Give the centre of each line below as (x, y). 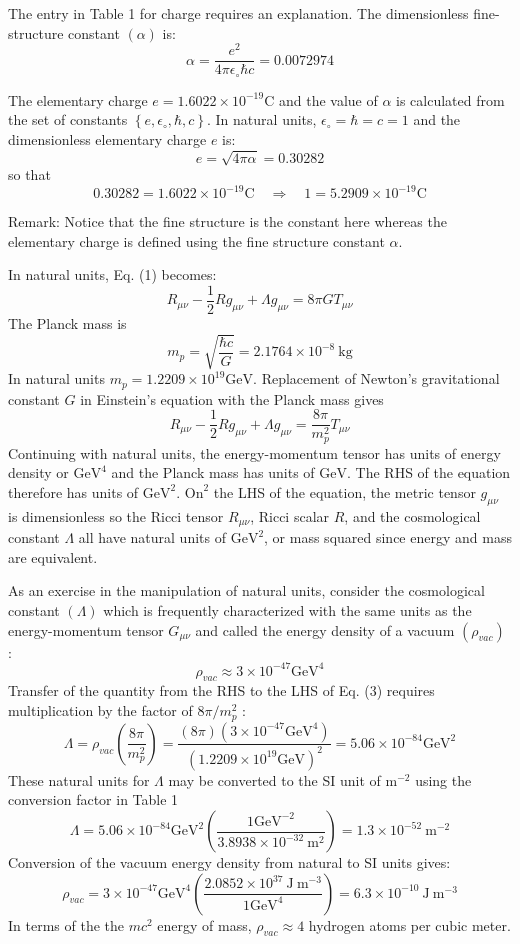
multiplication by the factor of (100, 710)
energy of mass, (204, 924)
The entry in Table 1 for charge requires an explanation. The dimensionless (238, 13)
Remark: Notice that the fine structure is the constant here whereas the (227, 221)
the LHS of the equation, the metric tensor (344, 491)
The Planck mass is (67, 323)
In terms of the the (66, 924)
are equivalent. (53, 556)
